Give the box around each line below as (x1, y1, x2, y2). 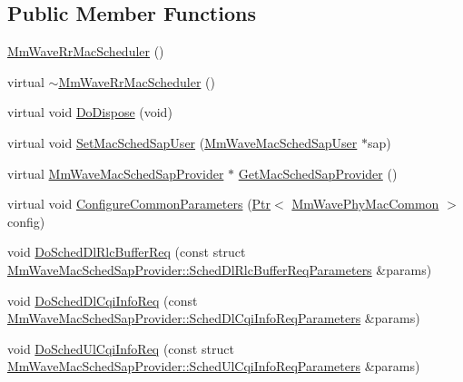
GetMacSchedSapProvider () (238, 163, 398, 182)
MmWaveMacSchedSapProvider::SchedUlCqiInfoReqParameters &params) (7, 357, 420, 376)
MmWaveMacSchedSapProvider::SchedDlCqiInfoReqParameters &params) (7, 309, 420, 328)
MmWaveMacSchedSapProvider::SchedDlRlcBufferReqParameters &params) (7, 260, 432, 279)
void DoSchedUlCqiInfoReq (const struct (7, 338, 234, 358)
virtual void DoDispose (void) (7, 103, 172, 122)
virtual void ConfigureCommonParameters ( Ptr (7, 194, 271, 213)
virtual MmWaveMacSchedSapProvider (7, 163, 224, 182)
